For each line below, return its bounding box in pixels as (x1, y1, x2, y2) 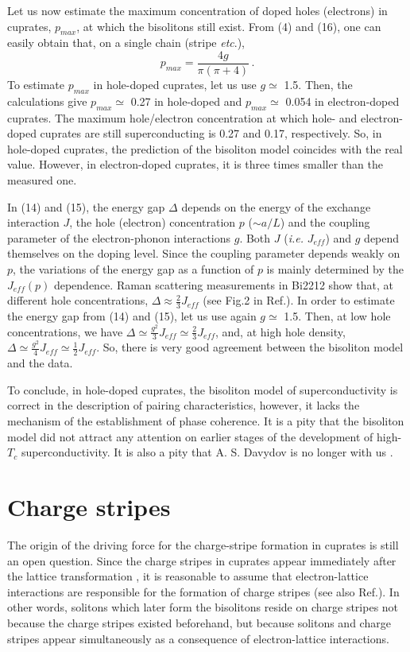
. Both (239, 229, 271, 246)
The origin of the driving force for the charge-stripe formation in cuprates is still (7, 536, 399, 553)
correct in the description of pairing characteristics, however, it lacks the (7, 397, 360, 413)
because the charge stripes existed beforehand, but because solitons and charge (7, 614, 391, 631)
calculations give (7, 92, 87, 109)
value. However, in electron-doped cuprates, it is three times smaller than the (7, 156, 383, 173)
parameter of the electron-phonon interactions (7, 229, 231, 246)
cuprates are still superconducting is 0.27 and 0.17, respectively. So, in (40, 125, 382, 142)
